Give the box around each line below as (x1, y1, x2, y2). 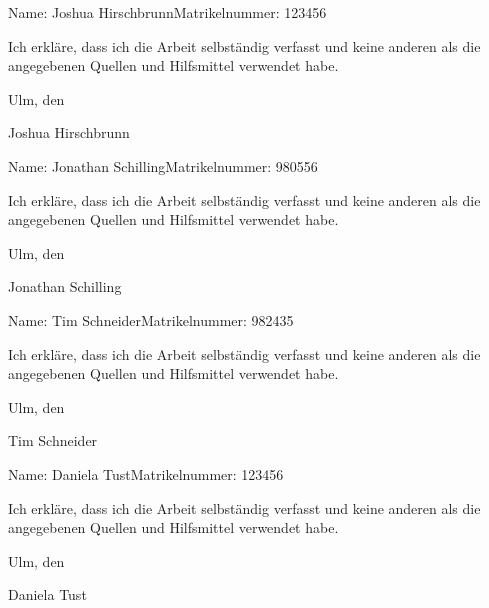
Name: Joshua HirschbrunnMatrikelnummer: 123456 (8, 2, 327, 22)
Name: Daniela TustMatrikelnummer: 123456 (8, 463, 284, 484)
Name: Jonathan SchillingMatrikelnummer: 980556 (8, 155, 318, 176)
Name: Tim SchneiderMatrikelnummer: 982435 (8, 309, 294, 330)
